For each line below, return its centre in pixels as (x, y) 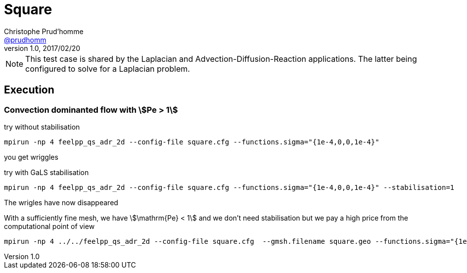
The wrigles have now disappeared (61, 202)
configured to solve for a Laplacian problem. (108, 68)
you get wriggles (31, 157)
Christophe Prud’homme (44, 31)
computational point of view (49, 226)
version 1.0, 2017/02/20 (42, 48)
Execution (29, 90)
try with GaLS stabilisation (47, 172)
